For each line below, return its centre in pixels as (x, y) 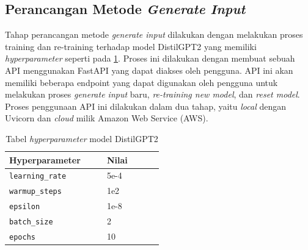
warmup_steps (35, 192)
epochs (22, 237)
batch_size (31, 222)
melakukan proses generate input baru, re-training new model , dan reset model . (152, 94)
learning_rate (38, 177)
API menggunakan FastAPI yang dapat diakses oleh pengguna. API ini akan (149, 70)
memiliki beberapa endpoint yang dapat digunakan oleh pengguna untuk (141, 82)
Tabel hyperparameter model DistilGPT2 (82, 138)
